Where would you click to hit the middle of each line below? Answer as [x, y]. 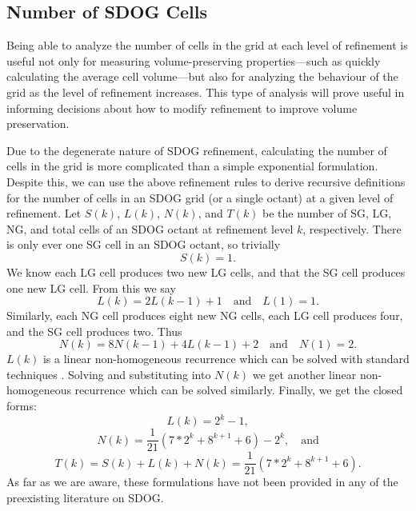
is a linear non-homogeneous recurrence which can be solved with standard [226, 359]
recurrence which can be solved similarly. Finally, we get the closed [239, 390]
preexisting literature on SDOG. [85, 497]
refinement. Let [44, 213]
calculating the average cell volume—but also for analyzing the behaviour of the [202, 76]
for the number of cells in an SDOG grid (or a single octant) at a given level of [200, 197]
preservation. [38, 124]
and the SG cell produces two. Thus [94, 331]
